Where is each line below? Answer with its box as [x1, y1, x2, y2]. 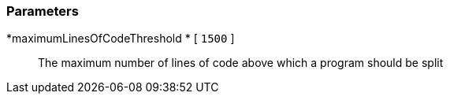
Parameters [6, 3, 79, 19]
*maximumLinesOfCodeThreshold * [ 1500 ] [6, 31, 235, 46]
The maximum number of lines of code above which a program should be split [38, 56, 444, 70]
